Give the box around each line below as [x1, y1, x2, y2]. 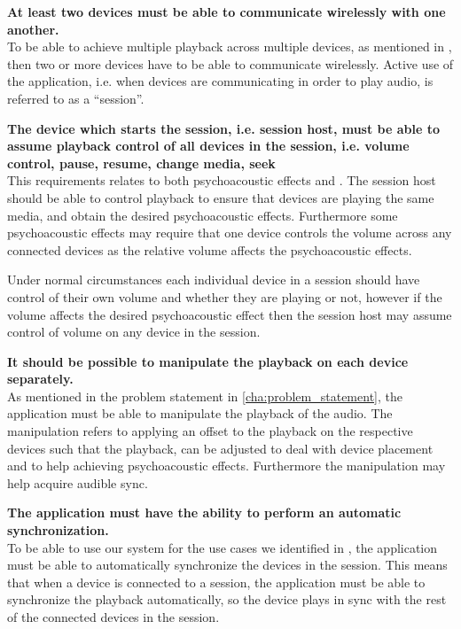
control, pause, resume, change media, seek [7, 153, 276, 172]
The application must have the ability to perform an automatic [7, 503, 402, 522]
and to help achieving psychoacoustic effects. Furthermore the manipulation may [7, 456, 446, 475]
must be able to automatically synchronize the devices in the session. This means [7, 555, 448, 574]
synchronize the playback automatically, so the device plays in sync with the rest [7, 590, 447, 609]
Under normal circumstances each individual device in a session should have [7, 270, 420, 289]
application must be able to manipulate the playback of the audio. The [7, 404, 393, 423]
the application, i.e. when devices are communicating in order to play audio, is [7, 72, 434, 90]
